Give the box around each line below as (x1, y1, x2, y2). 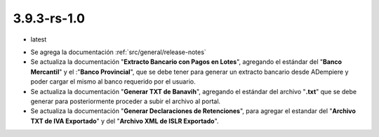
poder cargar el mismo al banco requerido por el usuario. (30, 77, 196, 86)
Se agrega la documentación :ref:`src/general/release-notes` (30, 48, 206, 56)
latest (30, 35, 47, 44)
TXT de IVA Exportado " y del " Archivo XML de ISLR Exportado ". (30, 117, 219, 125)
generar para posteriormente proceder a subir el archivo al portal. (30, 97, 221, 105)
